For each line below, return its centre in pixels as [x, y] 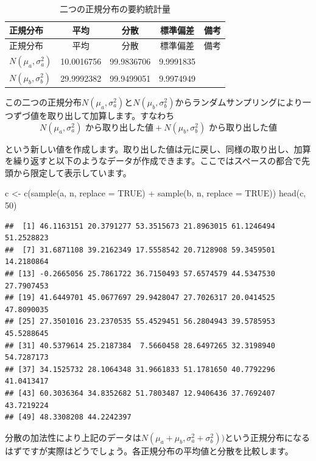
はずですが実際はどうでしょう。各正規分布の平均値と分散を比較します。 [149, 450]
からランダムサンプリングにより [239, 102]
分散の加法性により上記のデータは [73, 437]
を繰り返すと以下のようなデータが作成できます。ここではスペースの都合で [153, 161]
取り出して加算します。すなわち [111, 116]
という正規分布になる [267, 437]
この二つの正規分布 [43, 102]
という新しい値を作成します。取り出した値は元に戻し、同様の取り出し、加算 [158, 148]
